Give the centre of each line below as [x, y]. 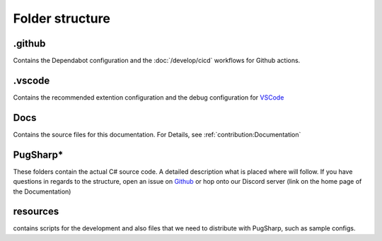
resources [36, 212]
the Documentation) [42, 192]
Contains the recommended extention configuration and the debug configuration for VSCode [149, 97]
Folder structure [62, 18]
